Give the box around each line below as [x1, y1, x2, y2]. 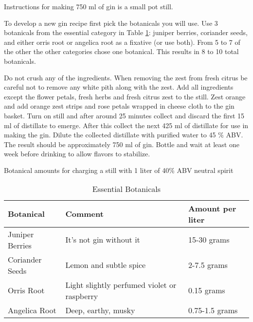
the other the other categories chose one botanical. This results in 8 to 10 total [4, 46, 239, 57]
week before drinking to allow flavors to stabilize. [4, 149, 150, 159]
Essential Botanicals [92, 183, 161, 194]
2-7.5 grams [188, 259, 228, 270]
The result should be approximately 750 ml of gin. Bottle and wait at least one [4, 139, 239, 149]
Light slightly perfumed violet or [65, 279, 177, 290]
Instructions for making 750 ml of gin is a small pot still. [4, 1, 173, 11]
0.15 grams [188, 284, 225, 296]
